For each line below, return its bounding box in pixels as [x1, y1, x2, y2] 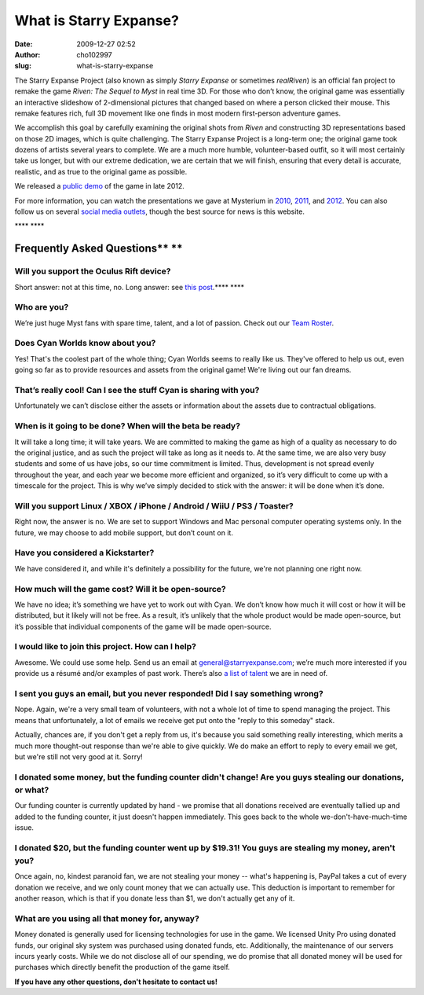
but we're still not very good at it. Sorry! [14, 751, 143, 762]
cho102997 [76, 50, 113, 59]
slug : [14, 61, 31, 71]
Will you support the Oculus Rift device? [14, 266, 171, 277]
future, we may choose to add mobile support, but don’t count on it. [14, 527, 233, 538]
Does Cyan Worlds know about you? [14, 338, 156, 349]
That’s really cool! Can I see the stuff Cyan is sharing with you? [14, 385, 260, 395]
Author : [14, 50, 41, 59]
